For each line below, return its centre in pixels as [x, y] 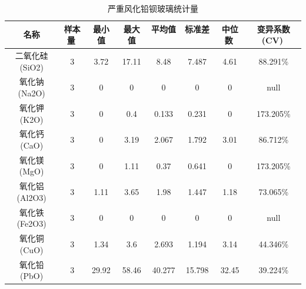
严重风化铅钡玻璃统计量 [153, 8]
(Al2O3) [31, 197]
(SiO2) [31, 67]
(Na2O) [31, 93]
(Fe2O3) [31, 224]
